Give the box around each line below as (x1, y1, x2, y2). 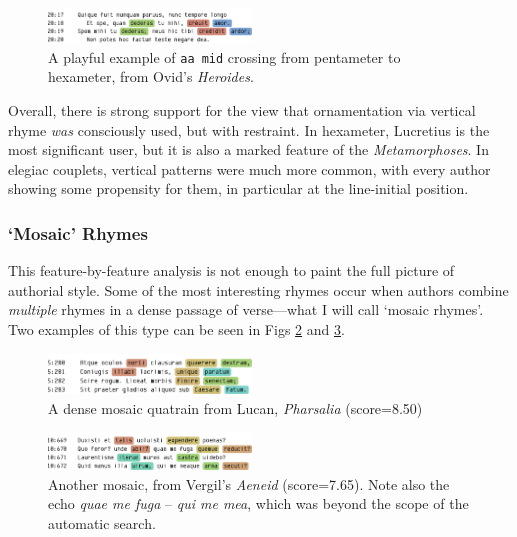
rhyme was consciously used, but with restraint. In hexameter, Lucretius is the (8, 119, 490, 140)
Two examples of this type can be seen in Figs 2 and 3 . (8, 318, 345, 339)
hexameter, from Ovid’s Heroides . (48, 66, 254, 87)
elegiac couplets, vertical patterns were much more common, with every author (8, 158, 491, 179)
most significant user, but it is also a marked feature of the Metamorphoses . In (8, 139, 489, 160)
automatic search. (48, 512, 156, 533)
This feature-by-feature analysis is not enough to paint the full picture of (8, 260, 455, 281)
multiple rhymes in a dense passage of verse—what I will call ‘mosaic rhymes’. (8, 299, 484, 320)
